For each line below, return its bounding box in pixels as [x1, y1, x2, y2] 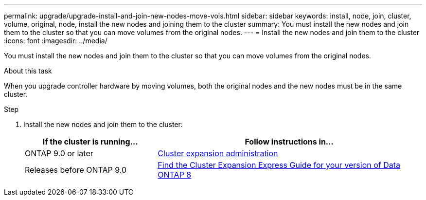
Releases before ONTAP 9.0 [25, 165, 127, 175]
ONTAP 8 [158, 170, 192, 180]
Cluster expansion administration [158, 148, 278, 158]
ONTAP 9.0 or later [25, 148, 93, 158]
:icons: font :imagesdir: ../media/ [4, 36, 107, 45]
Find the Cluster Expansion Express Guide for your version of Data [158, 160, 401, 170]
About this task [4, 67, 52, 75]
